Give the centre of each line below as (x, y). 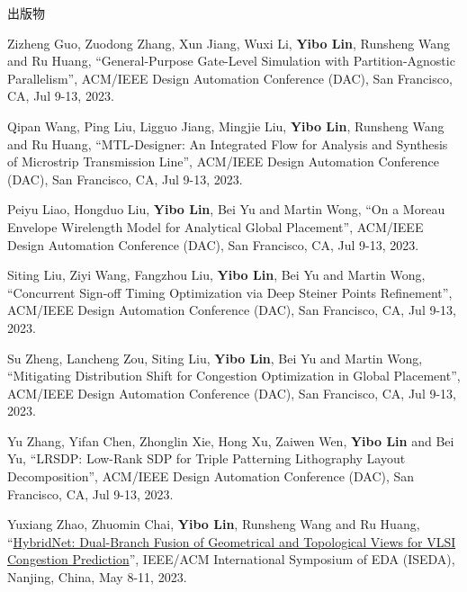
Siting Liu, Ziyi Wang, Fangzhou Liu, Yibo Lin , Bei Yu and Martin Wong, (216, 275)
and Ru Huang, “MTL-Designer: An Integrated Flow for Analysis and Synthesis (228, 144)
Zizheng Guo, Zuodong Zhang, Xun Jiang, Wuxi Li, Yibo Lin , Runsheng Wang (229, 43)
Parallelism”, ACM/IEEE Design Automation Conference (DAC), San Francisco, (230, 78)
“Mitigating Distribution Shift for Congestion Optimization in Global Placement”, (234, 376)
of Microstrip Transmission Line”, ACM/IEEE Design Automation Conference (223, 161)
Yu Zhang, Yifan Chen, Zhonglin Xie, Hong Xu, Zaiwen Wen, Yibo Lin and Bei (231, 440)
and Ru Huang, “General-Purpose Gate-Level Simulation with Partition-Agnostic (231, 61)
